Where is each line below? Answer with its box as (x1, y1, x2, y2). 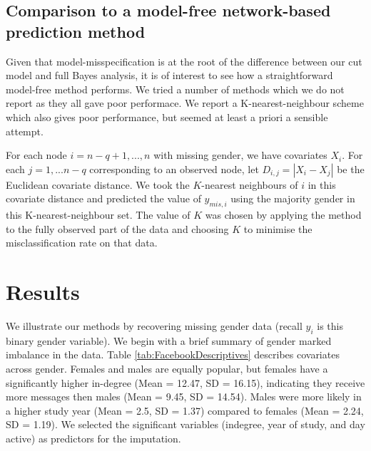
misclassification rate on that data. (6, 235, 158, 250)
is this (317, 318, 343, 333)
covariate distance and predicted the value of (6, 191, 201, 206)
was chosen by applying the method (205, 207, 362, 222)
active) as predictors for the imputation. (6, 431, 181, 445)
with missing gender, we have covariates (153, 147, 327, 162)
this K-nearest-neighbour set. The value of (6, 207, 190, 222)
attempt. (6, 123, 44, 138)
